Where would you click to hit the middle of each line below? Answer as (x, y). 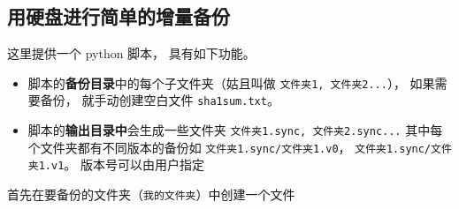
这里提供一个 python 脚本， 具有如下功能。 (131, 53)
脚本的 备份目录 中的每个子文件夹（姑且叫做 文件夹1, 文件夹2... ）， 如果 (231, 82)
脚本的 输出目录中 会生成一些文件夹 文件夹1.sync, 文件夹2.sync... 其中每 (235, 130)
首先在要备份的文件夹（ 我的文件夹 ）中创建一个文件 (151, 194)
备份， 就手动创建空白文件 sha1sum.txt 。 (160, 100)
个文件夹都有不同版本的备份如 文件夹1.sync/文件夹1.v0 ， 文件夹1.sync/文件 (240, 147)
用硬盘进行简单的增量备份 (119, 16)
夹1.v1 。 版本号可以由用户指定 (116, 164)
